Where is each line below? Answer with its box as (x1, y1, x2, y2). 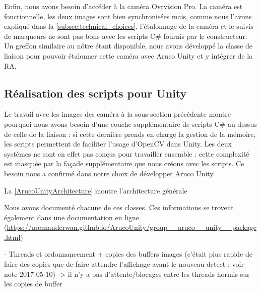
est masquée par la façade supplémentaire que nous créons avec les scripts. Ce (4, 158, 244, 169)
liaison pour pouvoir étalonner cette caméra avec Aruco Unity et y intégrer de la (4, 50, 253, 61)
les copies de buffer (4, 278, 62, 289)
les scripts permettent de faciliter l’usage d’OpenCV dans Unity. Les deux (4, 138, 232, 149)
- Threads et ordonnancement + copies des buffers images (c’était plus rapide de (4, 249, 252, 259)
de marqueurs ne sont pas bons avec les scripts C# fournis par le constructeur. (4, 30, 247, 41)
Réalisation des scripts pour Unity (4, 85, 187, 101)
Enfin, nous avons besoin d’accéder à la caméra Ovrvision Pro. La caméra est (4, 1, 243, 11)
